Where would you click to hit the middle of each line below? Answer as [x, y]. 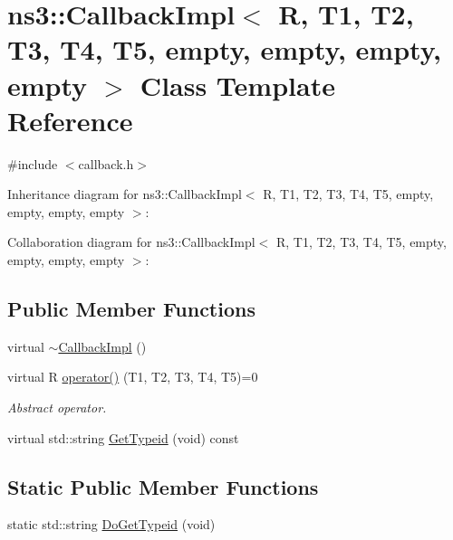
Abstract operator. [57, 407]
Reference [70, 120]
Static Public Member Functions [163, 486]
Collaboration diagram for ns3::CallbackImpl [131, 242]
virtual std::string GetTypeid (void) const [123, 437]
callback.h [106, 163]
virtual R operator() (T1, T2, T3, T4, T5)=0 [133, 377]
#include [33, 163]
